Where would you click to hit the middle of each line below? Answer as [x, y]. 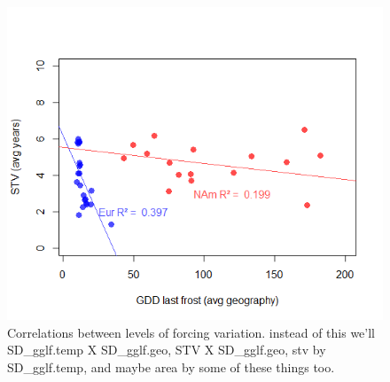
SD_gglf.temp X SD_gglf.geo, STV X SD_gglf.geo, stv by [167, 350]
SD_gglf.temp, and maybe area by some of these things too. [171, 366]
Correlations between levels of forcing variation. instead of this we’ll [191, 332]
